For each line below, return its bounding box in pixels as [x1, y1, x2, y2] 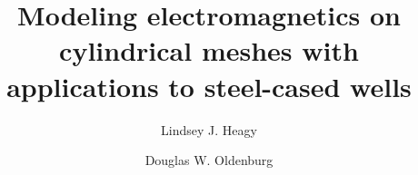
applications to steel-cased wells [6, 67, 412, 104]
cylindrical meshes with [59, 32, 359, 69]
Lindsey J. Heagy [161, 120, 257, 139]
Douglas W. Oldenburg [144, 151, 274, 170]
